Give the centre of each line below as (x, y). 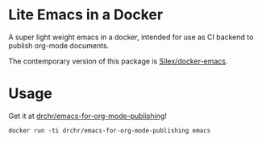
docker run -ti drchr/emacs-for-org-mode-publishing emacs (110, 130)
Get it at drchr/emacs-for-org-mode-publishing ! (88, 116)
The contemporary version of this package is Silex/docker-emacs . (118, 61)
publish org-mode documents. (59, 45)
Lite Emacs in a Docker (86, 15)
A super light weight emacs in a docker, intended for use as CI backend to (131, 37)
